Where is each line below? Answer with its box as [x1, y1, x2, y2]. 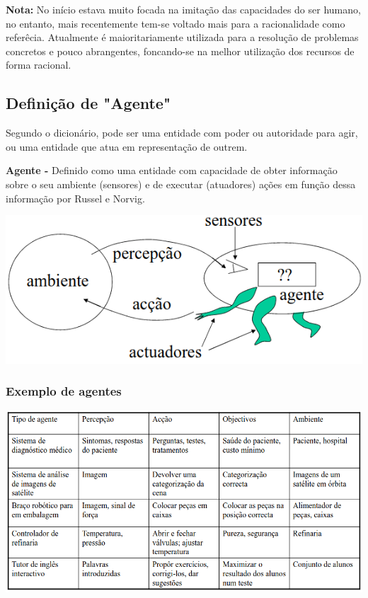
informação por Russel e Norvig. [6, 190, 145, 205]
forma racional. [6, 57, 71, 72]
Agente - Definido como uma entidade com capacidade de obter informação [6, 163, 338, 178]
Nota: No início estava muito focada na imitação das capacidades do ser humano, [6, 2, 361, 16]
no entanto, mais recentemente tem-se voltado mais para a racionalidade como [6, 16, 345, 30]
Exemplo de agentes [6, 382, 122, 400]
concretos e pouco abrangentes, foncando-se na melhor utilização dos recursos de [6, 43, 355, 58]
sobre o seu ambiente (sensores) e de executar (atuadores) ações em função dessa [6, 176, 356, 191]
